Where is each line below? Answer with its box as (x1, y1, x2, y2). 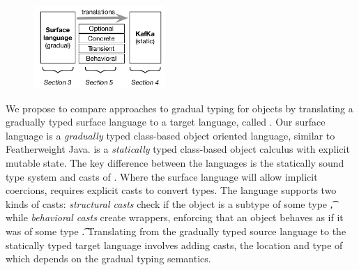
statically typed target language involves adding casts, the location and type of (6, 237, 343, 252)
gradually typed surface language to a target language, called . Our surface (6, 114, 326, 129)
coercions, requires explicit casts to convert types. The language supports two (6, 183, 337, 197)
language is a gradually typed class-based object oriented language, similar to (6, 128, 335, 142)
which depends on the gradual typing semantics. (6, 251, 211, 266)
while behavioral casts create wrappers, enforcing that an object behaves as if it (6, 210, 344, 225)
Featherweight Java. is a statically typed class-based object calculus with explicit (6, 142, 350, 156)
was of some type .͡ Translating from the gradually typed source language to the (6, 223, 346, 238)
